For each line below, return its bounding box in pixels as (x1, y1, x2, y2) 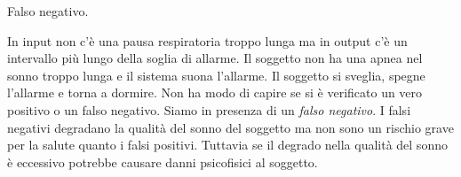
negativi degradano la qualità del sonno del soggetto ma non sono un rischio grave (7, 118, 454, 136)
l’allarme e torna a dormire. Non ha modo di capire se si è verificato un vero (7, 83, 423, 102)
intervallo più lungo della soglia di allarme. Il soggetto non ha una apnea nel (7, 49, 423, 67)
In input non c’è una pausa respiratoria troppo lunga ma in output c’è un (7, 31, 408, 50)
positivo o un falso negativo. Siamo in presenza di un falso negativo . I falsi (7, 100, 411, 119)
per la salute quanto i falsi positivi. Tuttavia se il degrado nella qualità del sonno (7, 135, 448, 154)
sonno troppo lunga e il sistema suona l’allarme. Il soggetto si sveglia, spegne (7, 65, 425, 84)
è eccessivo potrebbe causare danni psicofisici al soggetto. (7, 152, 318, 171)
